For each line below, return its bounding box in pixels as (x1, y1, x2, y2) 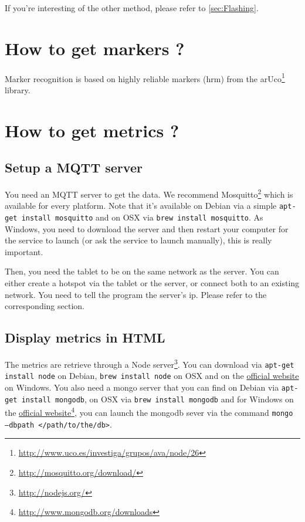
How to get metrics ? (5, 118, 179, 142)
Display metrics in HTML (5, 328, 165, 347)
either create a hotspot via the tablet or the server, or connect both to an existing (5, 277, 300, 289)
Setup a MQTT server (5, 158, 143, 177)
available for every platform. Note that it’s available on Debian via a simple (5, 199, 277, 212)
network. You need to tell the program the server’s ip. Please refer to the (5, 288, 267, 300)
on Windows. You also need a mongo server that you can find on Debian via (5, 381, 279, 394)
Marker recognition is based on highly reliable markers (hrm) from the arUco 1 (5, 70, 285, 84)
